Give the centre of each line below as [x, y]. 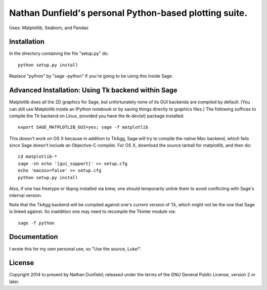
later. [14, 282]
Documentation [34, 237]
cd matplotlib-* [38, 157]
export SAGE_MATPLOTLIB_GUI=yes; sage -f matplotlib [83, 127]
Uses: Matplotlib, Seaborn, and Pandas [49, 28]
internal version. [25, 195]
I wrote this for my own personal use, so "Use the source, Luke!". [75, 249]
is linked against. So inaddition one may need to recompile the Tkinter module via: [92, 212]
